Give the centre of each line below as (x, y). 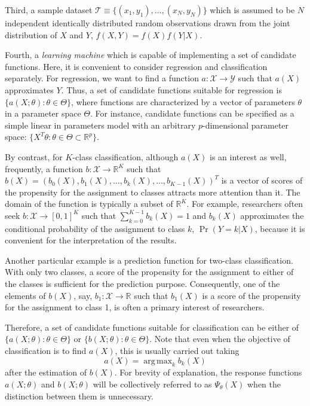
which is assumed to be (252, 10)
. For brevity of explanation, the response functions (208, 372)
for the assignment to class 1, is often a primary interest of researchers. (135, 307)
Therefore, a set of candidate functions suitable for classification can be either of (152, 327)
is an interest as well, (248, 156)
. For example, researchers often (245, 204)
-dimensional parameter (246, 125)
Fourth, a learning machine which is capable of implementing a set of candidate (151, 55)
